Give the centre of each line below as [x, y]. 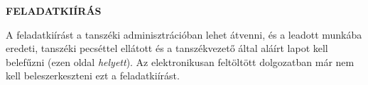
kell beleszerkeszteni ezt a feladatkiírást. [93, 76]
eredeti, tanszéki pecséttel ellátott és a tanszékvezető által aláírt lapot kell [167, 48]
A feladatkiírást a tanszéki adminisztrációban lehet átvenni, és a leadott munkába [184, 34]
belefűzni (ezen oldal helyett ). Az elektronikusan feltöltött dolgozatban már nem [180, 61]
